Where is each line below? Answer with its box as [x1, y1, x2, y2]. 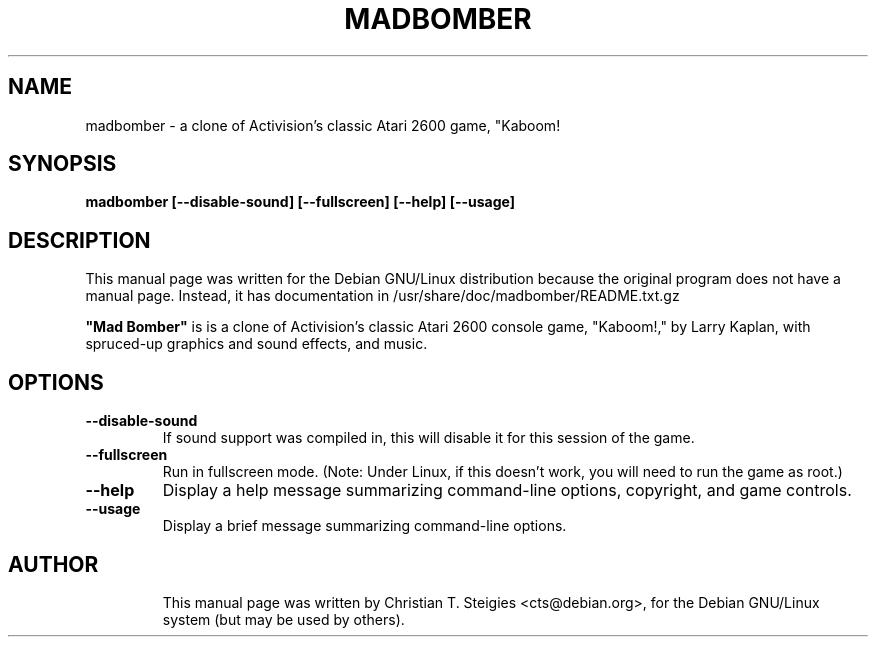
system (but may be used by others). [162, 610, 405, 628]
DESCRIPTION [8, 227, 151, 253]
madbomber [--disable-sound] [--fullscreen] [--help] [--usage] [85, 193, 515, 211]
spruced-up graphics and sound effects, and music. [85, 335, 428, 353]
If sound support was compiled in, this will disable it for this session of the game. [162, 429, 695, 447]
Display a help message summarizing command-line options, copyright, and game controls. [162, 480, 852, 501]
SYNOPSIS [8, 151, 117, 177]
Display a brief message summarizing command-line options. [162, 517, 567, 535]
